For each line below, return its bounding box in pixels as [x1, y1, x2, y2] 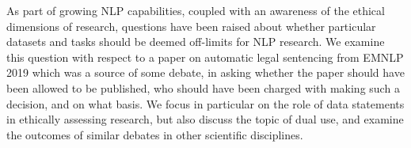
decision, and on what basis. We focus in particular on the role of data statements [6, 95, 405, 112]
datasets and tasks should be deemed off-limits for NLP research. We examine [6, 33, 385, 50]
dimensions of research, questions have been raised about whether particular [6, 17, 376, 34]
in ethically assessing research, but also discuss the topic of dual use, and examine [6, 111, 404, 127]
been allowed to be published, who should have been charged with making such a [6, 79, 400, 96]
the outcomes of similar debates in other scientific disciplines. [6, 126, 303, 142]
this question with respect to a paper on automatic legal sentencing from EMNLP [6, 48, 404, 65]
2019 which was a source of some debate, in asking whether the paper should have [6, 64, 405, 81]
